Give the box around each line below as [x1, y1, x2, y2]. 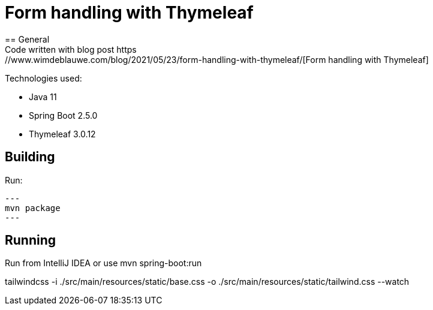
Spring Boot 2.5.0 [29, 110, 98, 121]
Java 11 [29, 91, 57, 102]
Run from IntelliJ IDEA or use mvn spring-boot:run [5, 258, 202, 269]
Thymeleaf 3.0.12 [29, 128, 96, 139]
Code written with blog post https [5, 44, 137, 55]
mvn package [5, 203, 61, 213]
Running [5, 233, 56, 248]
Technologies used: [5, 73, 82, 83]
